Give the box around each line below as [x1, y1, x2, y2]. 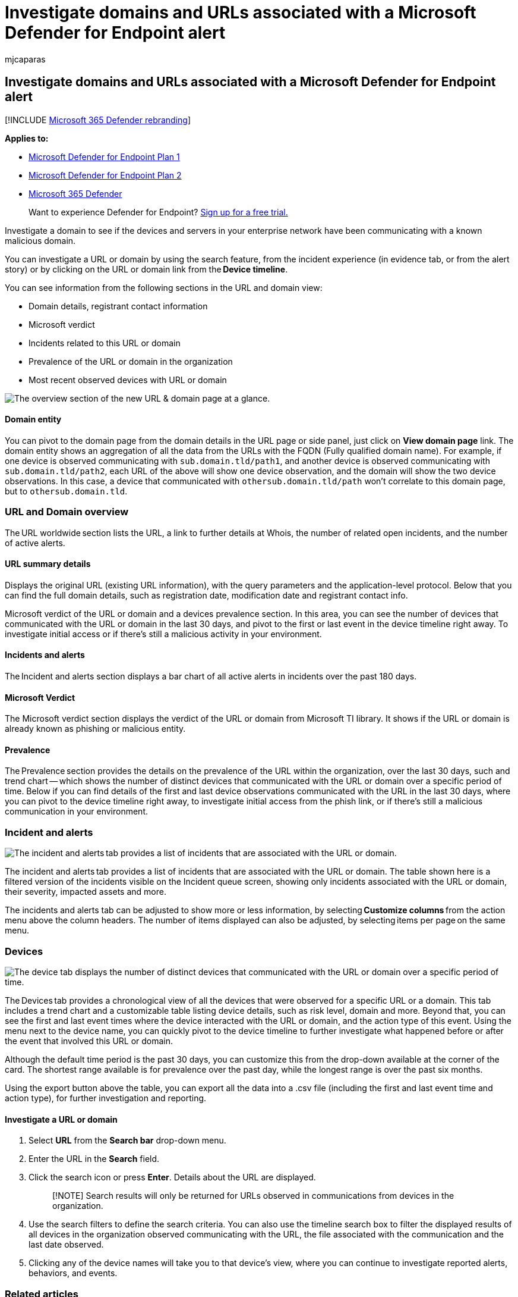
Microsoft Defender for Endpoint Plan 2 [29, 170, 182, 180]
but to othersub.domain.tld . [5, 485, 128, 496]
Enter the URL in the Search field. [29, 1154, 160, 1164]
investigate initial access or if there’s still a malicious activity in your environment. [5, 628, 322, 639]
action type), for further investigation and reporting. [5, 1092, 207, 1103]
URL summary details [5, 559, 91, 569]
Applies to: [5, 133, 49, 143]
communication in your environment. [5, 806, 149, 817]
